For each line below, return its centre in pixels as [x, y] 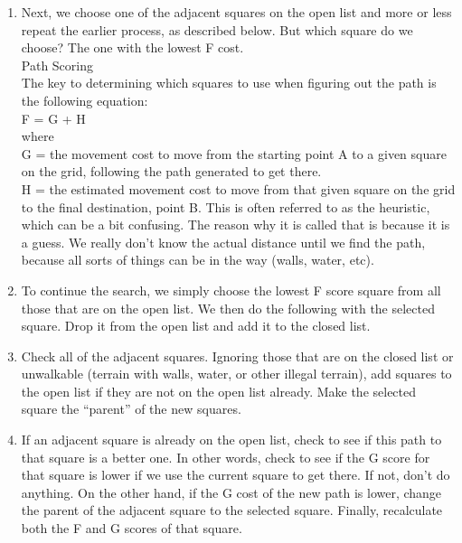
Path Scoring [57, 65]
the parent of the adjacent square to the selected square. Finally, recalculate [232, 510]
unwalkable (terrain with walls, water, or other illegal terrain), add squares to [236, 374]
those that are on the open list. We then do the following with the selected [228, 308]
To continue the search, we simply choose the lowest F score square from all [231, 290]
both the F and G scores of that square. [132, 528]
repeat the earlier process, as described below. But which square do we [217, 29]
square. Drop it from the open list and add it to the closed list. [196, 326]
